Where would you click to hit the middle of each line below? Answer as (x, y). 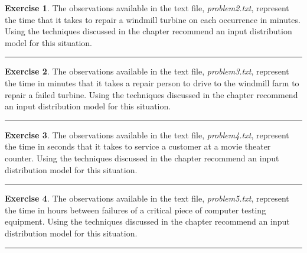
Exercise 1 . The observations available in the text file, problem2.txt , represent (147, 8)
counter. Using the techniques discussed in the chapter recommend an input (142, 158)
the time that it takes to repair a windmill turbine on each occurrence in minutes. (153, 19)
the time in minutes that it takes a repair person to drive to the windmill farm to (152, 82)
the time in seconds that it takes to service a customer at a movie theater (138, 146)
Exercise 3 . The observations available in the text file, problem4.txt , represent (147, 134)
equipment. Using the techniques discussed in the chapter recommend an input (147, 221)
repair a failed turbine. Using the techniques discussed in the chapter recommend (151, 94)
